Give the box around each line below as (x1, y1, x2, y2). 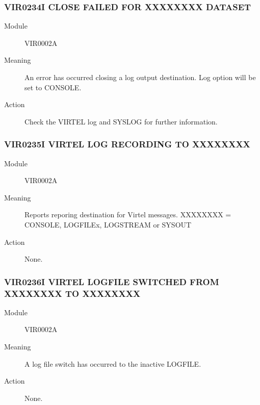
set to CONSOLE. (24, 82, 82, 92)
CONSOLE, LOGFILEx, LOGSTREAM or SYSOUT (24, 219, 192, 230)
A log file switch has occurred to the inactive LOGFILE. (24, 358, 201, 369)
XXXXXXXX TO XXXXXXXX (4, 287, 141, 299)
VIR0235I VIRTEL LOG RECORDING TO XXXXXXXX (4, 138, 250, 150)
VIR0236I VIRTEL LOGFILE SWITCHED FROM (4, 275, 219, 288)
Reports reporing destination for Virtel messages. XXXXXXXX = (24, 209, 231, 220)
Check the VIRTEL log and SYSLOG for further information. (24, 116, 218, 126)
